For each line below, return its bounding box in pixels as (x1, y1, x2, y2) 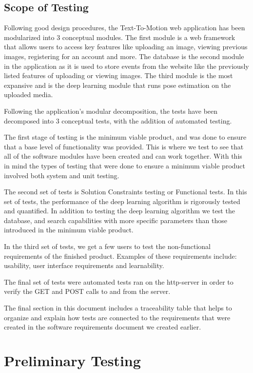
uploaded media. (4, 89, 53, 100)
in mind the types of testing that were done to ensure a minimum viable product (4, 160, 246, 170)
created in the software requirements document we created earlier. (4, 322, 201, 332)
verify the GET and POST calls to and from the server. (4, 286, 171, 296)
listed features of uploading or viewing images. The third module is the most (4, 70, 233, 81)
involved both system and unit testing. (4, 170, 119, 180)
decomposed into (4, 115, 54, 125)
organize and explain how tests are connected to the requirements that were (4, 312, 231, 322)
